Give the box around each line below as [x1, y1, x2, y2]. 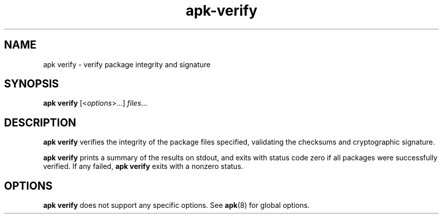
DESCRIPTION [4, 116, 76, 129]
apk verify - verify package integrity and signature [43, 60, 211, 69]
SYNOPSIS [4, 77, 59, 91]
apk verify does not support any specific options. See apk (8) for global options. [43, 201, 310, 210]
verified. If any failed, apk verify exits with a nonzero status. [43, 162, 243, 171]
